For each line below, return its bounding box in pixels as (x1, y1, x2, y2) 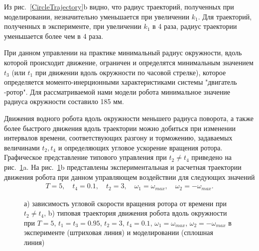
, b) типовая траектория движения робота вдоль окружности (44, 208, 227, 218)
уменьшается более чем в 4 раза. (4, 30, 104, 41)
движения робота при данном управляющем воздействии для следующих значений (4, 171, 255, 182)
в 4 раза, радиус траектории (152, 21, 237, 31)
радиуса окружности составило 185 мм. (4, 96, 124, 107)
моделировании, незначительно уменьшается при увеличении (4, 11, 190, 21)
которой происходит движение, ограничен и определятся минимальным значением (4, 57, 254, 67)
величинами (4, 142, 40, 152)
